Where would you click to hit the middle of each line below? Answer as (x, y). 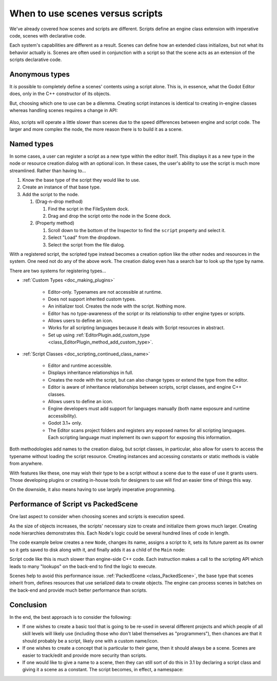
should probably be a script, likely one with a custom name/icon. (91, 641)
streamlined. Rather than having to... (48, 171)
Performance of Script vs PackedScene (74, 504)
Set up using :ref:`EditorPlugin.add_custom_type (99, 335)
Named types (32, 144)
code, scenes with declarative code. (48, 35)
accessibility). (63, 415)
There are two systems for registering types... (58, 271)
